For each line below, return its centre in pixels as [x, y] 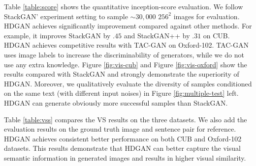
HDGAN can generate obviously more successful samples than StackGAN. [116, 102]
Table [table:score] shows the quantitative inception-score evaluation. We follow [124, 6]
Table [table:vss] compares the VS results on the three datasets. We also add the [126, 119]
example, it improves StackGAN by [57, 35]
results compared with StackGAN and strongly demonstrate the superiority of [122, 74]
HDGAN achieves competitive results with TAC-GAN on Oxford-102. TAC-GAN [126, 45]
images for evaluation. [207, 16]
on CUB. [216, 35]
